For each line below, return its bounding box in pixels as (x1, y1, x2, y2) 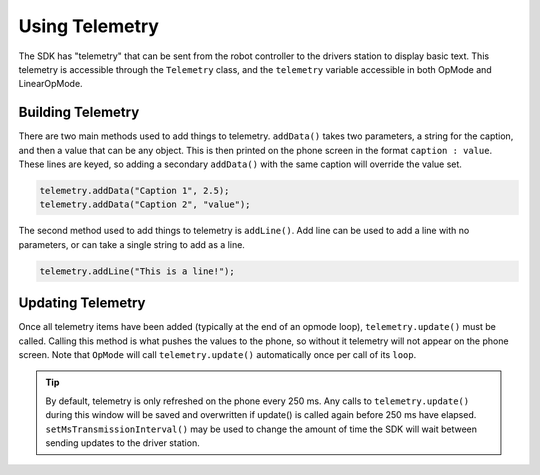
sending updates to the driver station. (45, 436, 200, 449)
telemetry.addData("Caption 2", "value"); (39, 199, 251, 210)
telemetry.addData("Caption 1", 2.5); (39, 185, 230, 196)
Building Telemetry (18, 104, 140, 121)
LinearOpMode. (18, 78, 84, 90)
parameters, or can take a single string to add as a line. (18, 238, 245, 250)
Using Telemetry (18, 15, 160, 37)
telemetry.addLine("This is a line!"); (39, 265, 235, 277)
